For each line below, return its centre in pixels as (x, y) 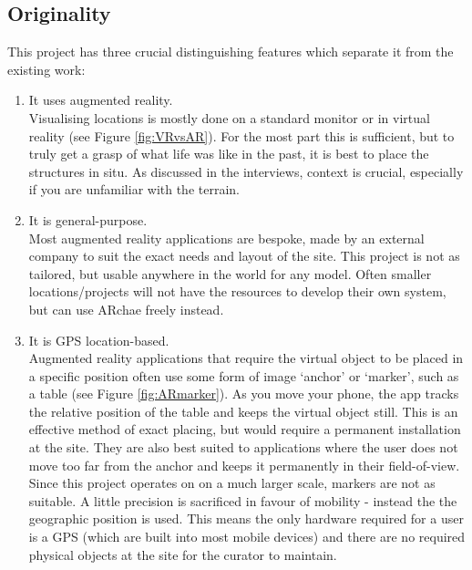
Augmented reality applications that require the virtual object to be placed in (246, 358)
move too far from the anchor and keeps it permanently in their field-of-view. (244, 465)
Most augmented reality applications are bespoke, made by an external (226, 238)
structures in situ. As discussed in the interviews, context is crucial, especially (246, 171)
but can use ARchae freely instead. (126, 309)
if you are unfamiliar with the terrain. (134, 189)
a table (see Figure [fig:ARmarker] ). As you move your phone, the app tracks (244, 394)
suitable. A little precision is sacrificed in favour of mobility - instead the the (243, 500)
